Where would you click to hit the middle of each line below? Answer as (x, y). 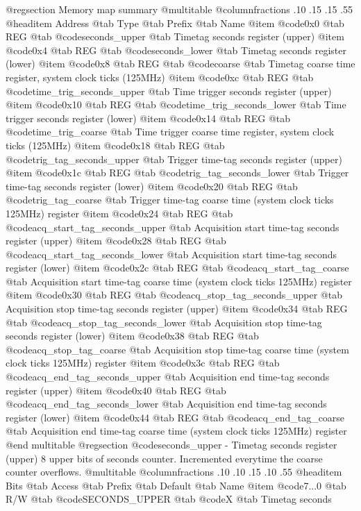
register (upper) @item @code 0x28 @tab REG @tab (116, 241)
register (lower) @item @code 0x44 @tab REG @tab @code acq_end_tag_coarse (175, 417)
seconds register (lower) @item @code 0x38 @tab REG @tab (132, 336)
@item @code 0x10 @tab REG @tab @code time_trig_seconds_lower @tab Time (176, 104)
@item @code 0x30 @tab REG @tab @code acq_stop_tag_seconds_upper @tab (174, 295)
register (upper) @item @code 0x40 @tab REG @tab (116, 390)
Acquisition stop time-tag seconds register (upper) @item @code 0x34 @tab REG (177, 309)
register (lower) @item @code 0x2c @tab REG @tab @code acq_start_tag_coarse (177, 268)
